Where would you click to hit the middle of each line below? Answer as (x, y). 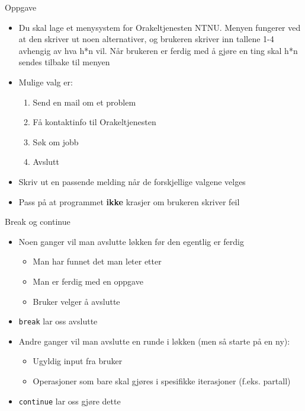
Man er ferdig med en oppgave (88, 281)
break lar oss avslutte (58, 321)
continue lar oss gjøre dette (70, 401)
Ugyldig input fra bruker (78, 361)
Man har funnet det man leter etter (97, 261)
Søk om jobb (56, 141)
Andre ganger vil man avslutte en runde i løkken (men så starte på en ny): (154, 341)
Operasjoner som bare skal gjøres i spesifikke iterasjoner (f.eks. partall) (162, 380)
